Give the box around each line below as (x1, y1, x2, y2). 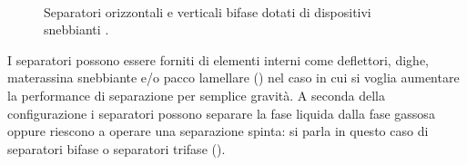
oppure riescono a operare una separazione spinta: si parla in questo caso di (7, 121, 429, 141)
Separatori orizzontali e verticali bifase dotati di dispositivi (44, 2, 371, 21)
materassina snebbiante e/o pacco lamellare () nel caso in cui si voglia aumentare (7, 68, 460, 87)
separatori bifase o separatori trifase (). (7, 139, 226, 158)
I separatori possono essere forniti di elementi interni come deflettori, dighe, (7, 50, 429, 69)
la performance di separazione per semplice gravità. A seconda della (7, 85, 385, 104)
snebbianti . (44, 20, 109, 39)
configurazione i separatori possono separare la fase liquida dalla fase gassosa (7, 103, 435, 122)
